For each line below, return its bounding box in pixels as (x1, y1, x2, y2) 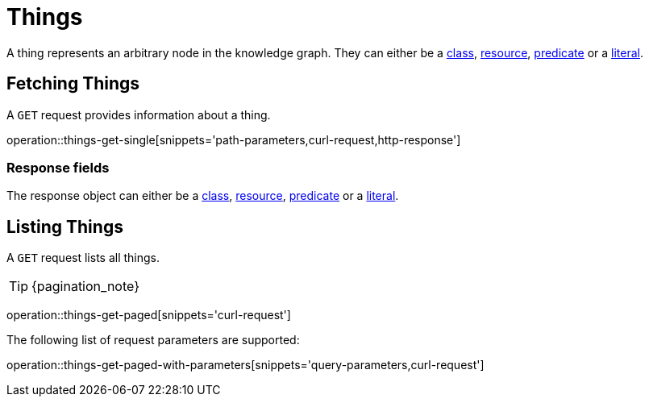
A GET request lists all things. (6, 251, 160, 265)
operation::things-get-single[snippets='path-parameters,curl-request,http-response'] (6, 132, 461, 147)
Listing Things (6, 216, 123, 237)
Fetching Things (6, 73, 140, 94)
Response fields (6, 159, 110, 176)
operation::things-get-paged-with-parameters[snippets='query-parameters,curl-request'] (6, 358, 485, 372)
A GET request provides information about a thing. (6, 107, 271, 122)
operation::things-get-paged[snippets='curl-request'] (6, 308, 291, 322)
